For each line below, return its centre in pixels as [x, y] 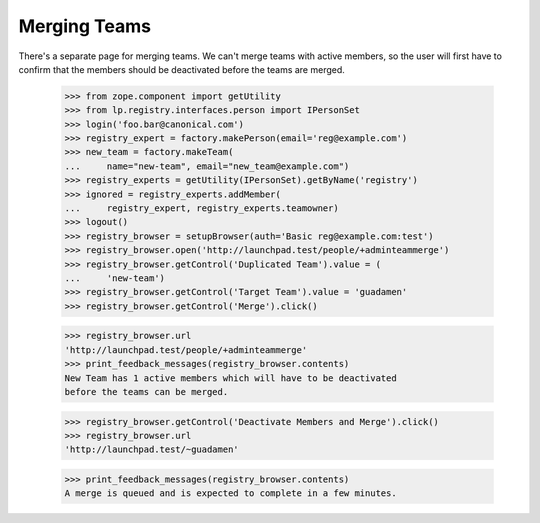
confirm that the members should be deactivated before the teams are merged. [181, 69]
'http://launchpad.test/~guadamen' [151, 449]
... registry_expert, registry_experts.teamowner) [201, 208]
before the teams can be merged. [146, 391]
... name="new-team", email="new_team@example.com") [207, 166]
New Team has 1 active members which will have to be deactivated [230, 378]
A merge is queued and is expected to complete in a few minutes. [230, 493]
